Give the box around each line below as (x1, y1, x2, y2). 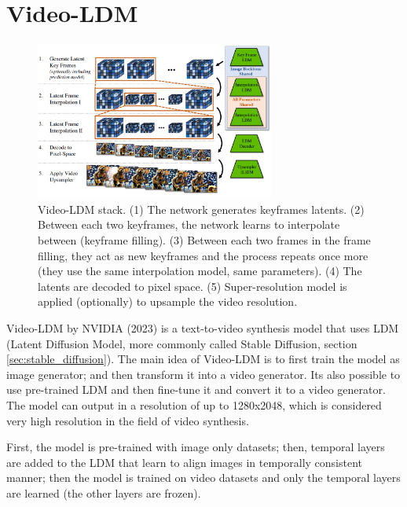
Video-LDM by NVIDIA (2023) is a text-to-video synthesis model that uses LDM (6, 319, 399, 336)
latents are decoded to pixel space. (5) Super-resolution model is (38, 277, 347, 294)
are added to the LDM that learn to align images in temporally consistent (6, 454, 363, 470)
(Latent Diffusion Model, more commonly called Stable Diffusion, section (6, 335, 357, 351)
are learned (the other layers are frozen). (6, 484, 201, 501)
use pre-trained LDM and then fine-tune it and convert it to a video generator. (6, 381, 386, 398)
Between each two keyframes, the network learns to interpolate (38, 216, 340, 233)
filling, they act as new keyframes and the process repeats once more (38, 247, 368, 263)
